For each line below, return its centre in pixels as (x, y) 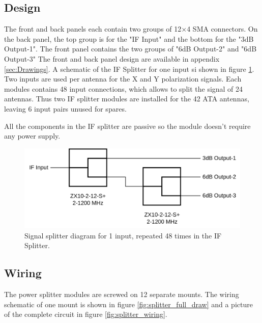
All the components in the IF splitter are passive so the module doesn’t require (127, 126)
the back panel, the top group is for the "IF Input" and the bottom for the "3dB (129, 38)
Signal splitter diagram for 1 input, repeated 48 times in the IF (123, 235)
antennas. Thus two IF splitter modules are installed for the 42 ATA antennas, (127, 99)
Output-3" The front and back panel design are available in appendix (112, 58)
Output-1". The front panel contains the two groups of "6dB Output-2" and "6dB (130, 49)
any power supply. (32, 136)
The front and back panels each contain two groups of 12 (93, 29)
